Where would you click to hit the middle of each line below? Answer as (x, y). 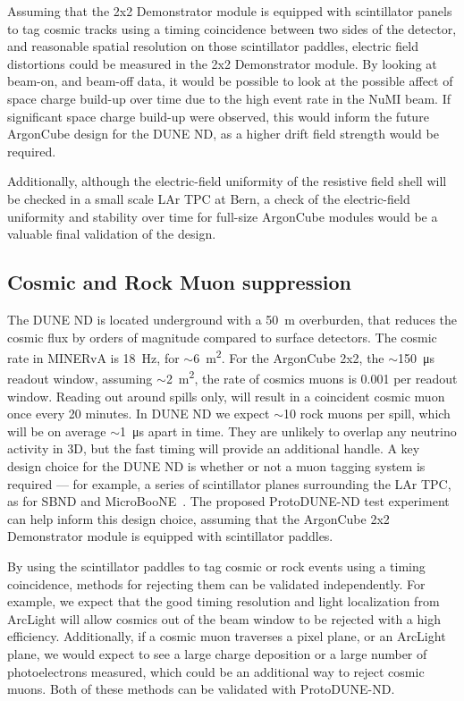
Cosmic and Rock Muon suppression (179, 282)
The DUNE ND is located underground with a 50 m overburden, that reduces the (232, 319)
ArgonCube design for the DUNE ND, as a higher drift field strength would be (223, 134)
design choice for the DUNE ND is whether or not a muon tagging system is (216, 465)
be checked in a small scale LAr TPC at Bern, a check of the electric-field (209, 198)
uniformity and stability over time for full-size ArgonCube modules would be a (223, 216)
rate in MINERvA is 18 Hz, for (93, 357)
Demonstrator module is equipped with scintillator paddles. (170, 536)
